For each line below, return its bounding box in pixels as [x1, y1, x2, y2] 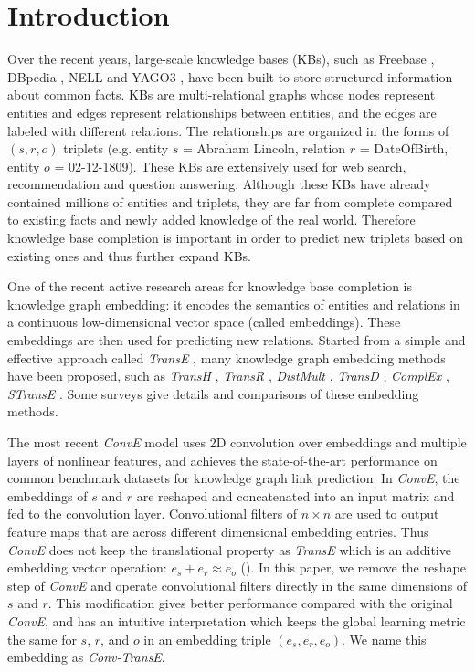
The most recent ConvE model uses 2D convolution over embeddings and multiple [7, 433, 467, 451]
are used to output [334, 504, 439, 523]
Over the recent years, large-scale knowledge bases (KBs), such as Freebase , [7, 49, 435, 68]
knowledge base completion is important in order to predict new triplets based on [7, 228, 464, 247]
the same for [7, 629, 77, 648]
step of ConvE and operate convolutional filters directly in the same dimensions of [7, 575, 468, 594]
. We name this [341, 629, 427, 648]
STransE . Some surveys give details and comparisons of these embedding [7, 383, 419, 403]
